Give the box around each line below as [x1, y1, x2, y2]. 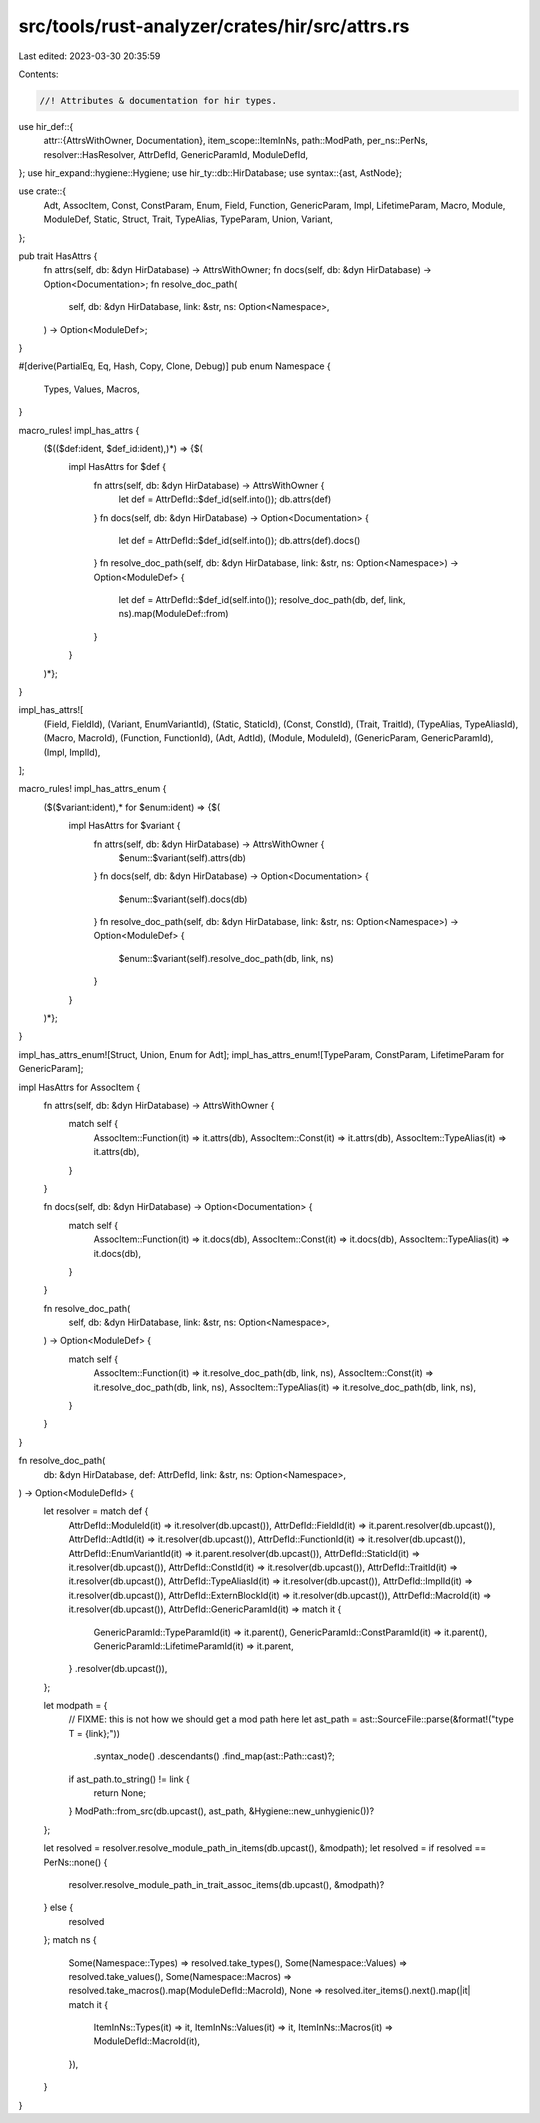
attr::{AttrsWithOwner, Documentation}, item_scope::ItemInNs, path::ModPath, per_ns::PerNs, [43, 135, 429, 147]
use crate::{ [18, 185, 67, 197]
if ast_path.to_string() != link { [68, 1773, 190, 1785]
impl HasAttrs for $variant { [68, 820, 181, 832]
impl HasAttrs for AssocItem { [18, 1081, 141, 1093]
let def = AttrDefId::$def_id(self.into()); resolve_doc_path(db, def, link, [118, 594, 406, 606]
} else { [43, 1901, 74, 1914]
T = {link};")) [68, 1727, 120, 1739]
